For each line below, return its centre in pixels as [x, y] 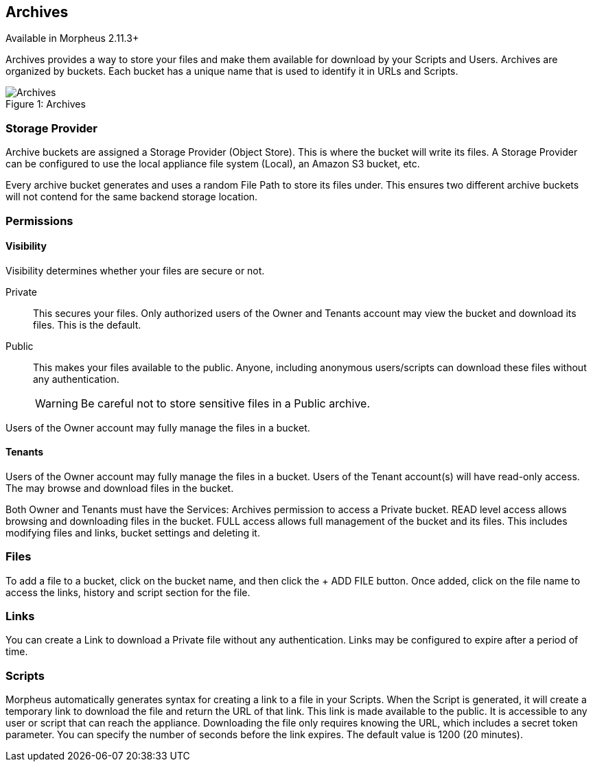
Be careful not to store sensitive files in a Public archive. [225, 403]
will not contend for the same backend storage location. [132, 197]
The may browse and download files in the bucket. [120, 488]
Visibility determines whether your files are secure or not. [135, 270]
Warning [57, 403]
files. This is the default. [87, 324]
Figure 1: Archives [46, 104]
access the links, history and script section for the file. [128, 592]
